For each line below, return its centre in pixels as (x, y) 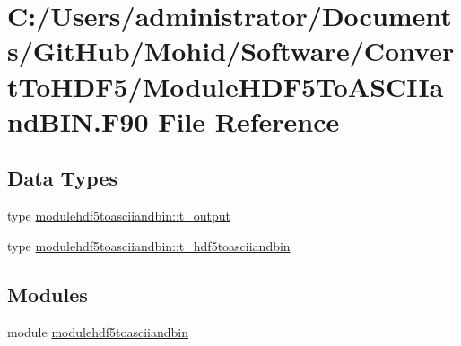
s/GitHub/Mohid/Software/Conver (231, 51)
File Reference (249, 121)
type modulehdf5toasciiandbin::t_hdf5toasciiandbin (149, 245)
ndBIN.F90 (78, 121)
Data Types (62, 178)
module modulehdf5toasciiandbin (98, 331)
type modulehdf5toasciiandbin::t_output (119, 216)
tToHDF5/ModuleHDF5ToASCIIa (226, 86)
